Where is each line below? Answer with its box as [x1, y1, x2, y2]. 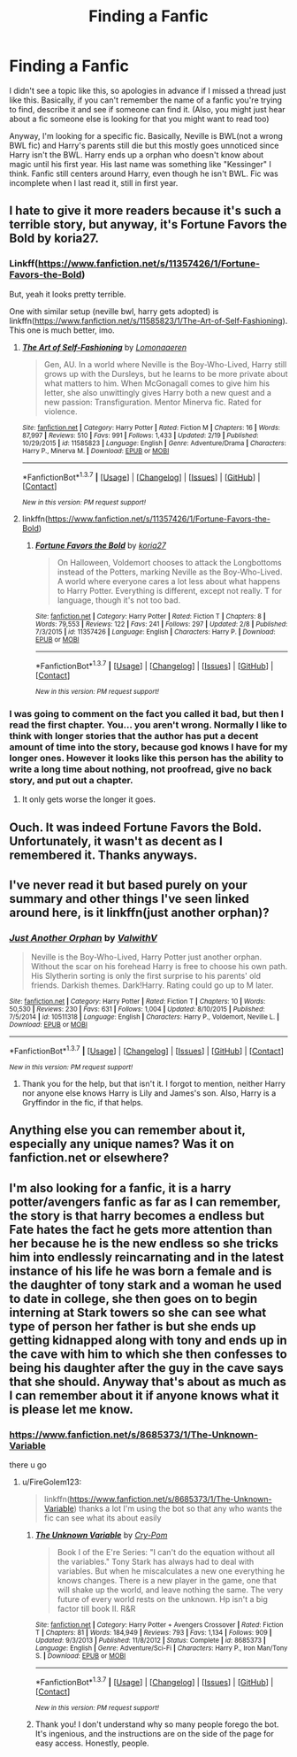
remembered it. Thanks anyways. [9, 847, 198, 862]
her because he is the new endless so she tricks [9, 1236, 279, 1251]
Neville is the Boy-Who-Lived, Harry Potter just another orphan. [30, 952, 263, 962]
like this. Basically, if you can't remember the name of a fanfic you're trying [9, 95, 283, 105]
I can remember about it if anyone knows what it [9, 1388, 279, 1403]
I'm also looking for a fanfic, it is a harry [9, 1180, 232, 1196]
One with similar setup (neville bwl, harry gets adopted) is [9, 305, 219, 316]
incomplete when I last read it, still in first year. [9, 177, 179, 188]
